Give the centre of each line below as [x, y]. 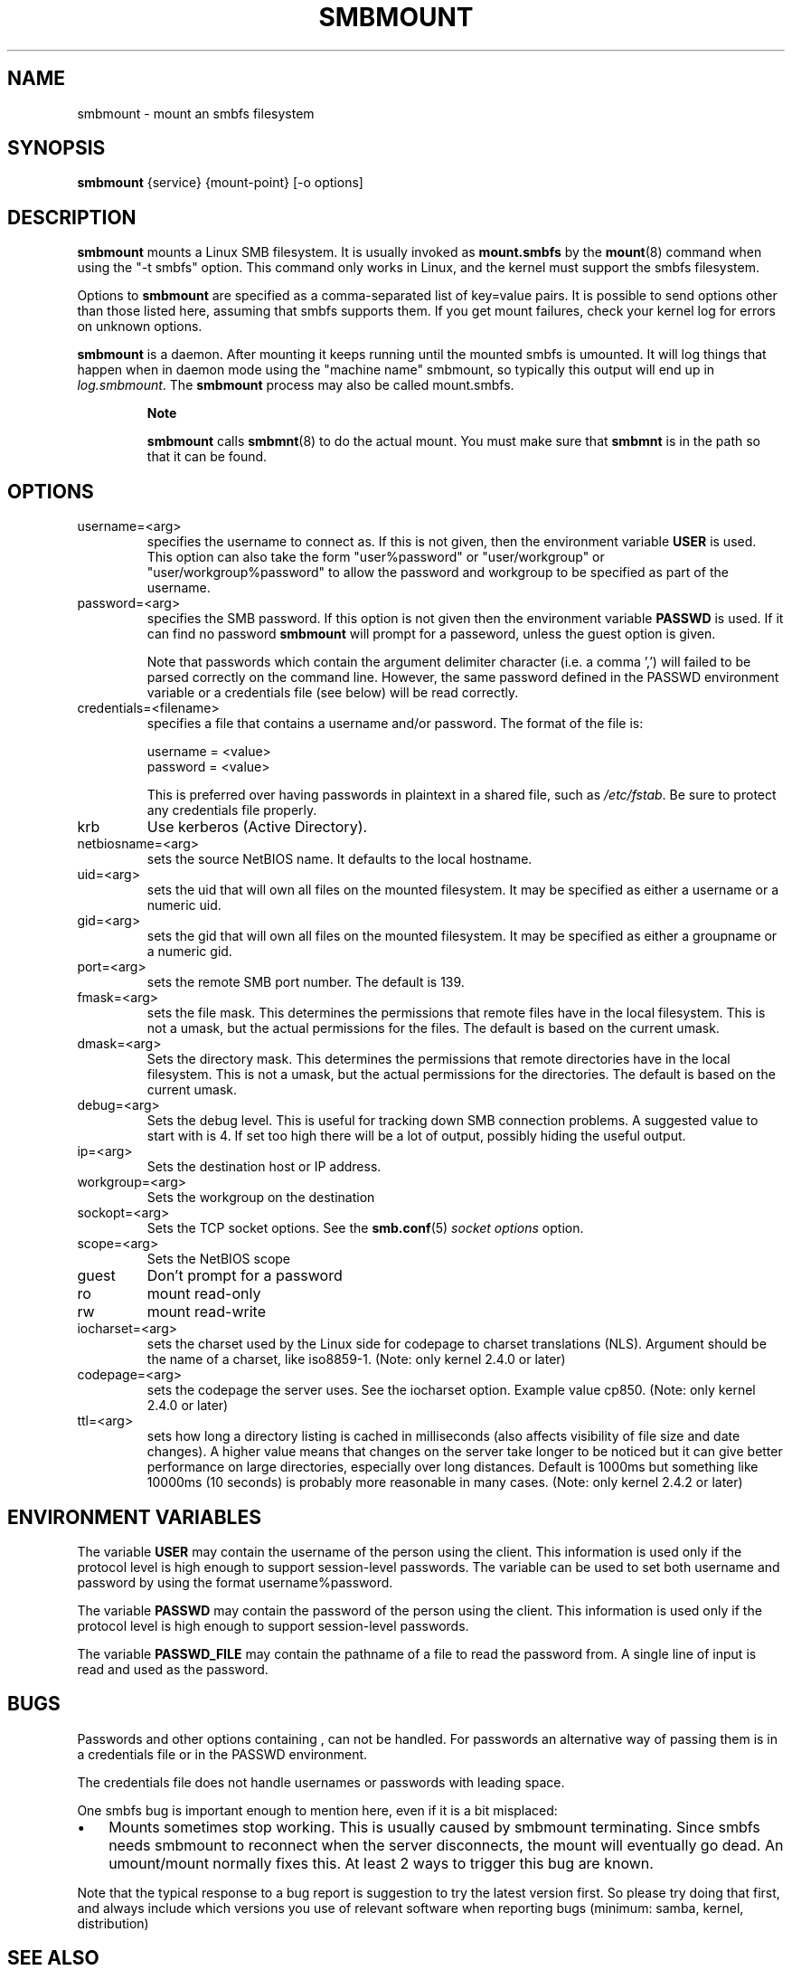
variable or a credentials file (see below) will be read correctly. [333, 693]
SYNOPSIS [57, 148]
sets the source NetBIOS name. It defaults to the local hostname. [339, 859]
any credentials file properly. [232, 810]
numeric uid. [184, 905]
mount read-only [204, 1294]
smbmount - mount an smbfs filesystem [196, 113]
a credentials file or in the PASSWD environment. [222, 1754]
